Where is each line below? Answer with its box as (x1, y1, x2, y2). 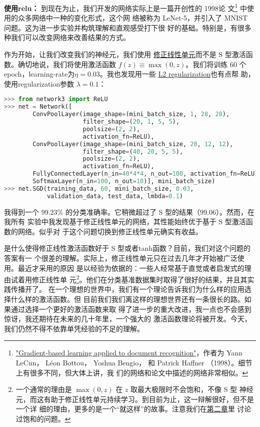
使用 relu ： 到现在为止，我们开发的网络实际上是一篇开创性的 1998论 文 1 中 (4, 2, 247, 13)
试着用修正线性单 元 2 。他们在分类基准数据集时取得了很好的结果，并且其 (10, 273, 247, 284)
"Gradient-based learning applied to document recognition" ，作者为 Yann (15, 347, 242, 358)
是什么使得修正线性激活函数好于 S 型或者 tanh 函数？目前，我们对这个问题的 (4, 243, 251, 253)
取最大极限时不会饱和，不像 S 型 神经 (130, 384, 253, 394)
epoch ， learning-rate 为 (4, 69, 75, 79)
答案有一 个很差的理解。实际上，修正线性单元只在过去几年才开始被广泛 (4, 253, 237, 263)
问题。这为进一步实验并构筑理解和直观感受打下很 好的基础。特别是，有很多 (4, 22, 251, 33)
